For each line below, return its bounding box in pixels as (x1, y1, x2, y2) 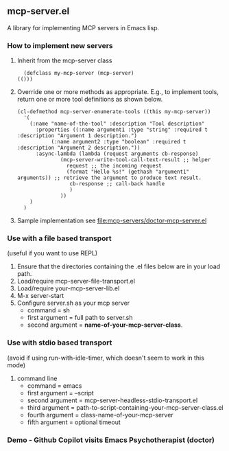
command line (16, 374, 58, 382)
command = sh (27, 306, 71, 314)
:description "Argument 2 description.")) (16, 144, 141, 152)
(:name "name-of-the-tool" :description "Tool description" (29, 120, 205, 128)
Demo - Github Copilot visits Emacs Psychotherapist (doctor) (7, 435, 215, 445)
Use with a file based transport (7, 233, 112, 243)
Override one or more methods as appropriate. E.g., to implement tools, (16, 88, 219, 96)
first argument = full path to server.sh (27, 314, 133, 322)
